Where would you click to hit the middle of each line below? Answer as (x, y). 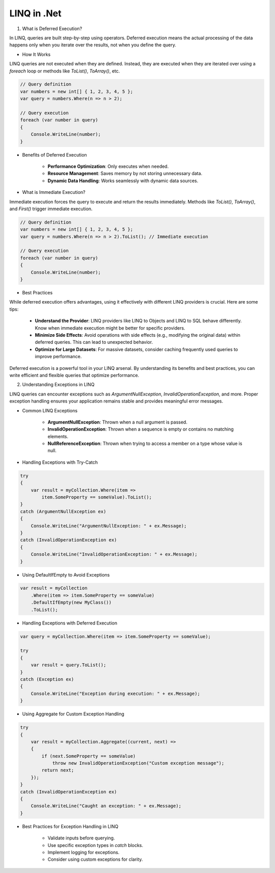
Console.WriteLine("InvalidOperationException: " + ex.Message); (114, 554)
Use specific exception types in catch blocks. (95, 845)
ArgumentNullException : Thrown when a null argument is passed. (118, 422)
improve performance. (58, 357)
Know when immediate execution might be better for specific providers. (110, 328)
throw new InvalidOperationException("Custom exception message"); (138, 763)
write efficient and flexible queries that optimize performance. (74, 375)
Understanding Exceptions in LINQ (58, 385)
